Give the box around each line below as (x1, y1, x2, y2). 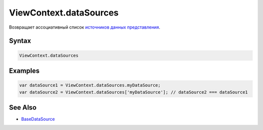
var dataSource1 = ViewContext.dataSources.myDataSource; (19, 82, 161, 88)
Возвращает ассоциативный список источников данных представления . (9, 24, 160, 30)
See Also (9, 103, 37, 112)
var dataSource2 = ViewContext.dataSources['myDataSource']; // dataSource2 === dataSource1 (19, 89, 248, 95)
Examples (9, 66, 40, 75)
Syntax (9, 37, 31, 45)
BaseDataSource (21, 116, 55, 122)
